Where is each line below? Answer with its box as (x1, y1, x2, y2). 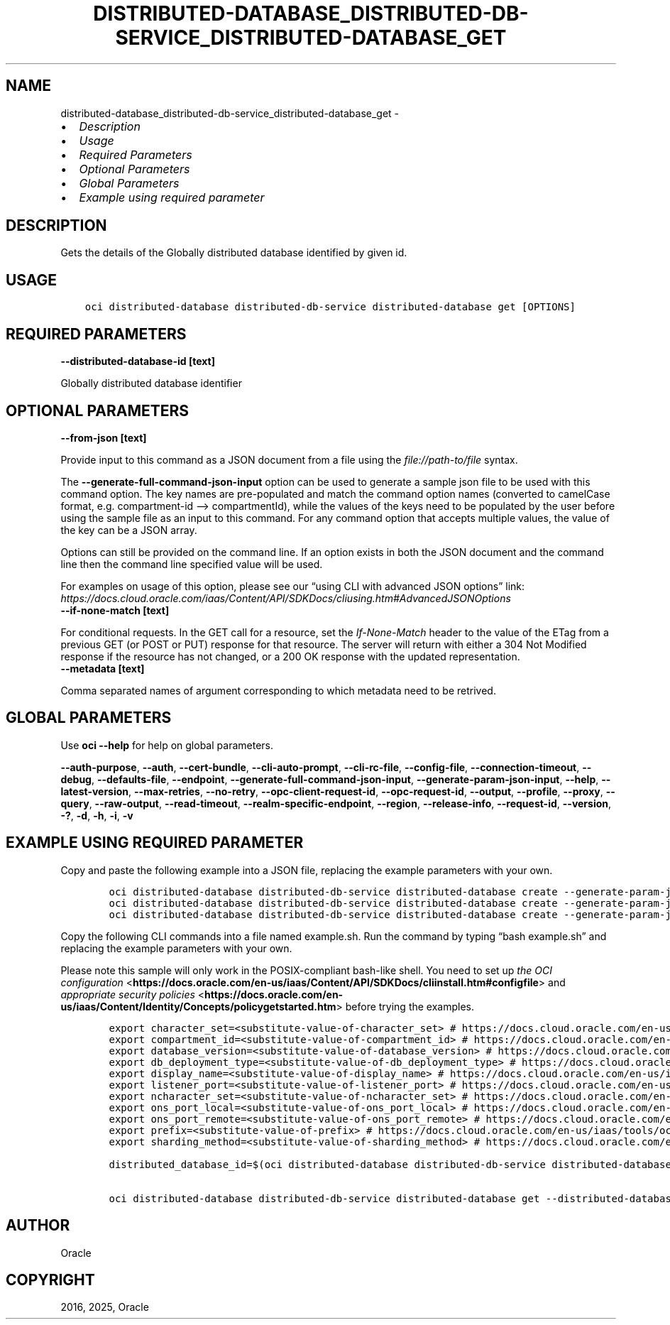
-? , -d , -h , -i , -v (60, 809, 133, 822)
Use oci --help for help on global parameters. (60, 738, 273, 751)
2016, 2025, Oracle (60, 1301, 149, 1314)
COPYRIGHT (6, 1270, 95, 1289)
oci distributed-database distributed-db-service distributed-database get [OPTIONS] (84, 301, 576, 313)
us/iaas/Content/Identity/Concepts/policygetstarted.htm (60, 1000, 336, 1013)
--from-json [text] (60, 431, 147, 444)
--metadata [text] (60, 662, 145, 675)
